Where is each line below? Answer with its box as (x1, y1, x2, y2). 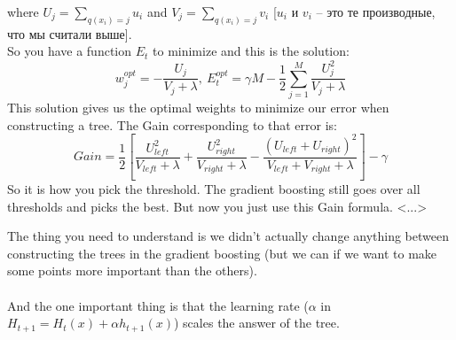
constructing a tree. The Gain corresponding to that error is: (7, 115, 338, 134)
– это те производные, (316, 3, 436, 20)
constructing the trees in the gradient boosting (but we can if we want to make (7, 243, 437, 262)
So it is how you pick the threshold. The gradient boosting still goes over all (7, 180, 421, 198)
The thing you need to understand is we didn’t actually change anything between (7, 227, 449, 245)
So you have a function (7, 42, 132, 60)
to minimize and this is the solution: (153, 42, 350, 60)
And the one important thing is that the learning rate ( (7, 296, 309, 314)
